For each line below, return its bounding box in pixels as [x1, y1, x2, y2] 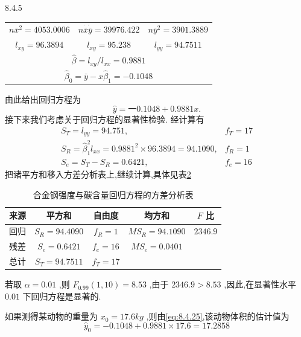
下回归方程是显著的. [22, 289, 101, 302]
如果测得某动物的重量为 [5, 310, 98, 323]
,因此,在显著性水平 [224, 278, 297, 290]
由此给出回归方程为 [5, 93, 81, 106]
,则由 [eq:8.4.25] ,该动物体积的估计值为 [146, 310, 290, 323]
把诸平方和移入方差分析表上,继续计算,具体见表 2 [5, 168, 191, 181]
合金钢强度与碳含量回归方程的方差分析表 [33, 188, 194, 201]
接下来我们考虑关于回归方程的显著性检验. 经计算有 [5, 113, 204, 126]
